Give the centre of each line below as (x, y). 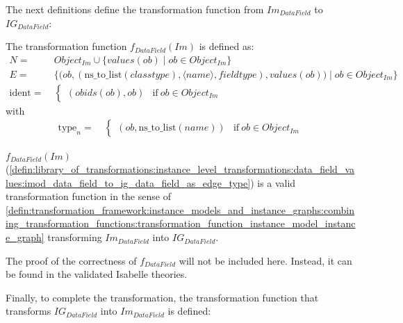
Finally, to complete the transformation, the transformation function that (162, 297)
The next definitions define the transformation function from (135, 9)
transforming (75, 237)
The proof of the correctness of (71, 260)
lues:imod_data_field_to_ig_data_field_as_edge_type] (128, 182)
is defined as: (227, 46)
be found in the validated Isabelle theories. (97, 274)
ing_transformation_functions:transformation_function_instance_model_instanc (181, 223)
